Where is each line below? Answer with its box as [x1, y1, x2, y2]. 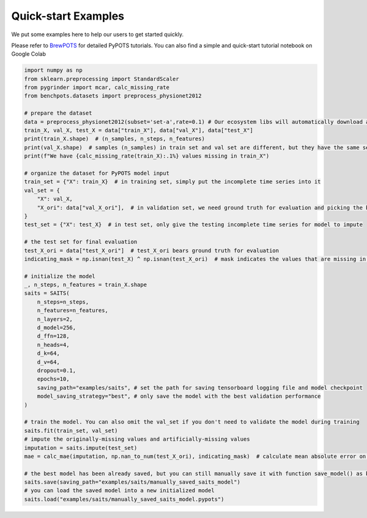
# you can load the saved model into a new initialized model [24, 487, 215, 494]
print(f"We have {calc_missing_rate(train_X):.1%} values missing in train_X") [24, 153, 270, 159]
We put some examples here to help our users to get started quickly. [11, 31, 183, 38]
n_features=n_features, [37, 307, 108, 314]
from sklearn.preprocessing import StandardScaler [24, 75, 180, 82]
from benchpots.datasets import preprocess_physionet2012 [24, 93, 202, 99]
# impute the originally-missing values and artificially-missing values [24, 436, 250, 443]
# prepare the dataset [24, 110, 92, 116]
